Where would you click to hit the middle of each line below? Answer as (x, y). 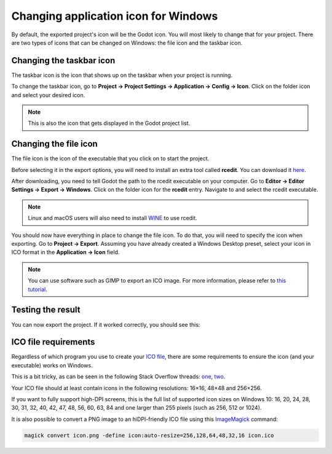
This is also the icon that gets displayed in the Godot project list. (109, 123)
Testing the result (46, 310)
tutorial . (38, 289)
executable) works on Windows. (52, 365)
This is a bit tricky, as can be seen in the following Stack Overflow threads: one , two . (118, 377)
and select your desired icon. (48, 95)
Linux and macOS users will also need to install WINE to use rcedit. (113, 218)
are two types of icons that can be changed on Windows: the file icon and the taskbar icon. (127, 42)
